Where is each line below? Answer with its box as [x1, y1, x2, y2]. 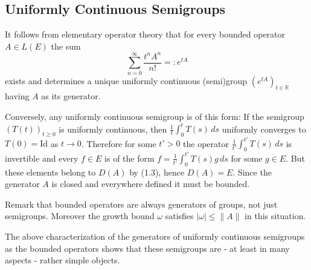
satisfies [165, 209, 194, 222]
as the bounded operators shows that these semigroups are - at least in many [5, 242, 290, 254]
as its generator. [41, 90, 101, 102]
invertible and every [5, 151, 79, 164]
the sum [51, 39, 81, 52]
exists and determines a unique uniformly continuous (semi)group [5, 74, 248, 87]
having [5, 90, 30, 102]
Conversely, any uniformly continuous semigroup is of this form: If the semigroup [5, 110, 304, 123]
